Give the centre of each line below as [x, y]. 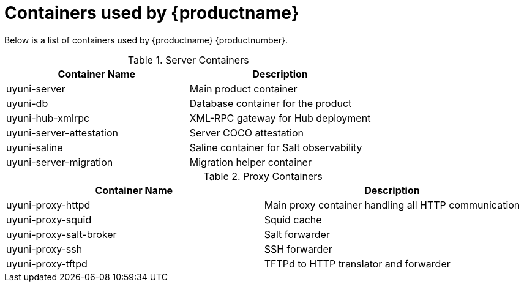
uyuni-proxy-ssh [44, 249]
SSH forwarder [298, 249]
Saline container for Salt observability [276, 147]
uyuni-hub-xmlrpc [48, 118]
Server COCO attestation [246, 132]
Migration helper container [250, 162]
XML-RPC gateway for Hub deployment [280, 118]
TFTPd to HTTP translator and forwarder [357, 263]
